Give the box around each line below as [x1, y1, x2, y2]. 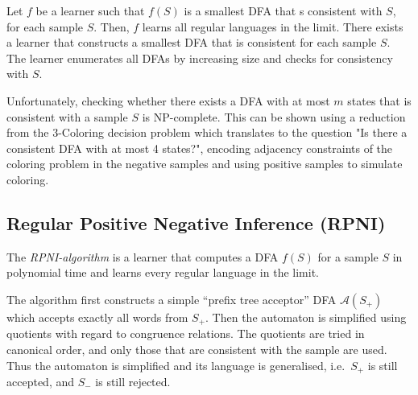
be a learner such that [35, 2, 145, 19]
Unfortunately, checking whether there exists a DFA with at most [6, 92, 330, 109]
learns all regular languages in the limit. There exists [142, 18, 404, 35]
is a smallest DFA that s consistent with [184, 2, 383, 19]
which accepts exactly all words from [6, 308, 188, 325]
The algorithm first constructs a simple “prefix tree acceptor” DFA [6, 290, 337, 307]
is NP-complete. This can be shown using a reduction [142, 108, 406, 125]
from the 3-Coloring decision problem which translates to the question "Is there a [6, 124, 408, 141]
